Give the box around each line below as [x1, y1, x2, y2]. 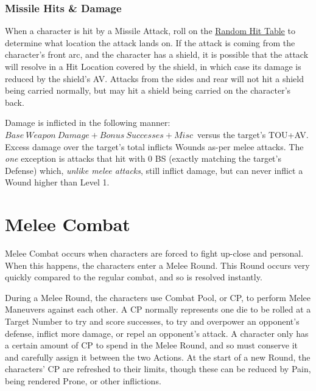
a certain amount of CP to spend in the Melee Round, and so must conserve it [5, 339, 298, 351]
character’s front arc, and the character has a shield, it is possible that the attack [5, 48, 309, 61]
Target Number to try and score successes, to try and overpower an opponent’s [5, 315, 300, 328]
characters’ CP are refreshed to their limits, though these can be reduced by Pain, [5, 362, 311, 375]
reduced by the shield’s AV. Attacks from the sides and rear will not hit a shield [5, 72, 304, 85]
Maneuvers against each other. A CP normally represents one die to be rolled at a [5, 303, 311, 316]
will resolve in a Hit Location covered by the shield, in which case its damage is [5, 60, 301, 72]
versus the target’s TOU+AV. [197, 128, 309, 140]
